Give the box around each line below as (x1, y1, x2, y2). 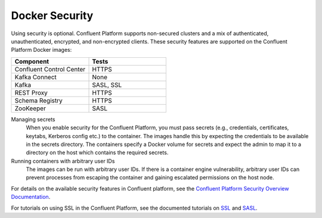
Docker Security (11, 9, 94, 22)
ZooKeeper (14, 104, 46, 113)
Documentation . (11, 194, 51, 201)
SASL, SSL (92, 80, 122, 89)
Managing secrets (11, 116, 55, 123)
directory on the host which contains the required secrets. (26, 149, 169, 156)
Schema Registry (14, 96, 63, 104)
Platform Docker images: (11, 46, 72, 54)
